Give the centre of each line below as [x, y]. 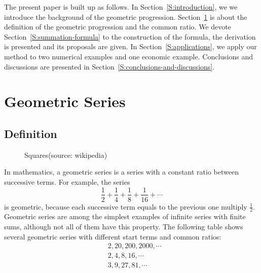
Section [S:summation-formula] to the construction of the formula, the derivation [130, 36]
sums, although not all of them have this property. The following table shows [124, 226]
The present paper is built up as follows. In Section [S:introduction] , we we [121, 7]
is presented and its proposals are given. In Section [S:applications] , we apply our [130, 46]
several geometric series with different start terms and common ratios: [113, 236]
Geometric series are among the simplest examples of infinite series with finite [125, 216]
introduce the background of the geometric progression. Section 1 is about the [126, 16]
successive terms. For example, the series [67, 181]
